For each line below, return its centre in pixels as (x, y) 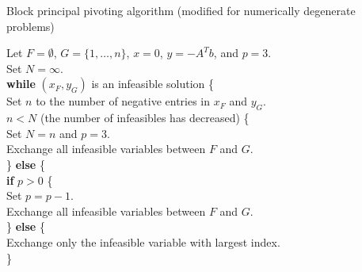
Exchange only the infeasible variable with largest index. (143, 241)
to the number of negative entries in (123, 101)
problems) (30, 26)
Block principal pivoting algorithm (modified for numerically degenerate (181, 10)
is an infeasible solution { (153, 84)
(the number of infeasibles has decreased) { (145, 118)
